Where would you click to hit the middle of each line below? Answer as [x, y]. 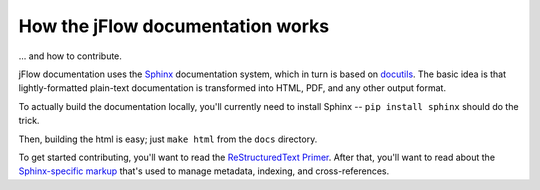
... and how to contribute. [70, 56]
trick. [29, 121]
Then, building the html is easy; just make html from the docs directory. [168, 139]
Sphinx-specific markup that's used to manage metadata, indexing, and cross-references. [204, 171]
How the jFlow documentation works [174, 26]
